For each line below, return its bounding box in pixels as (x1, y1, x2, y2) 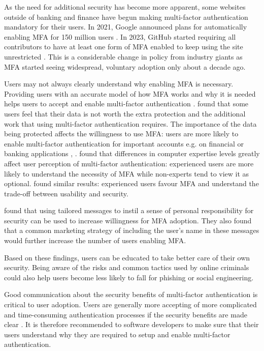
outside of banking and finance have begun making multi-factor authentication (4, 11, 248, 22)
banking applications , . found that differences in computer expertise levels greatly (4, 148, 260, 159)
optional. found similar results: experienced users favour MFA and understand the (4, 178, 259, 189)
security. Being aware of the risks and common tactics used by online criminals (4, 262, 249, 273)
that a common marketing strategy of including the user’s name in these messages (4, 225, 259, 236)
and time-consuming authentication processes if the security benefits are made (4, 309, 247, 319)
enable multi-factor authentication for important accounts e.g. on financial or (4, 138, 244, 149)
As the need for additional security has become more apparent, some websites (4, 2, 246, 12)
